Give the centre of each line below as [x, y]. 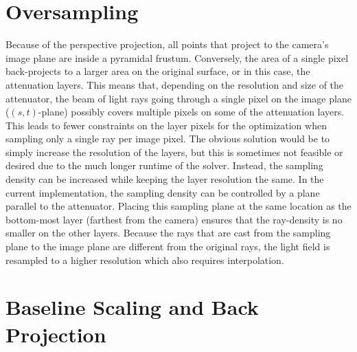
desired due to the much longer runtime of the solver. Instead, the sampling [164, 165]
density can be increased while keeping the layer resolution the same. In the [165, 179]
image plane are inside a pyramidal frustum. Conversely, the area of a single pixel [177, 57]
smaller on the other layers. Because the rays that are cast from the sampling [168, 233]
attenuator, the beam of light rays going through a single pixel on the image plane [178, 98]
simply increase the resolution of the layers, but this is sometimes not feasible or [174, 152]
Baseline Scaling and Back [132, 307]
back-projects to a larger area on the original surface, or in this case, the [158, 71]
